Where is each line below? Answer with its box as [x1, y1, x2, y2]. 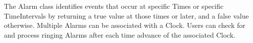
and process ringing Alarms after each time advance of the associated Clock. [4, 29, 236, 40]
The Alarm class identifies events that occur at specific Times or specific [4, 1, 224, 11]
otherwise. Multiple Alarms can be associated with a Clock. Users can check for [4, 20, 246, 30]
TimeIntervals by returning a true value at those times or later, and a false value [4, 10, 249, 21]
